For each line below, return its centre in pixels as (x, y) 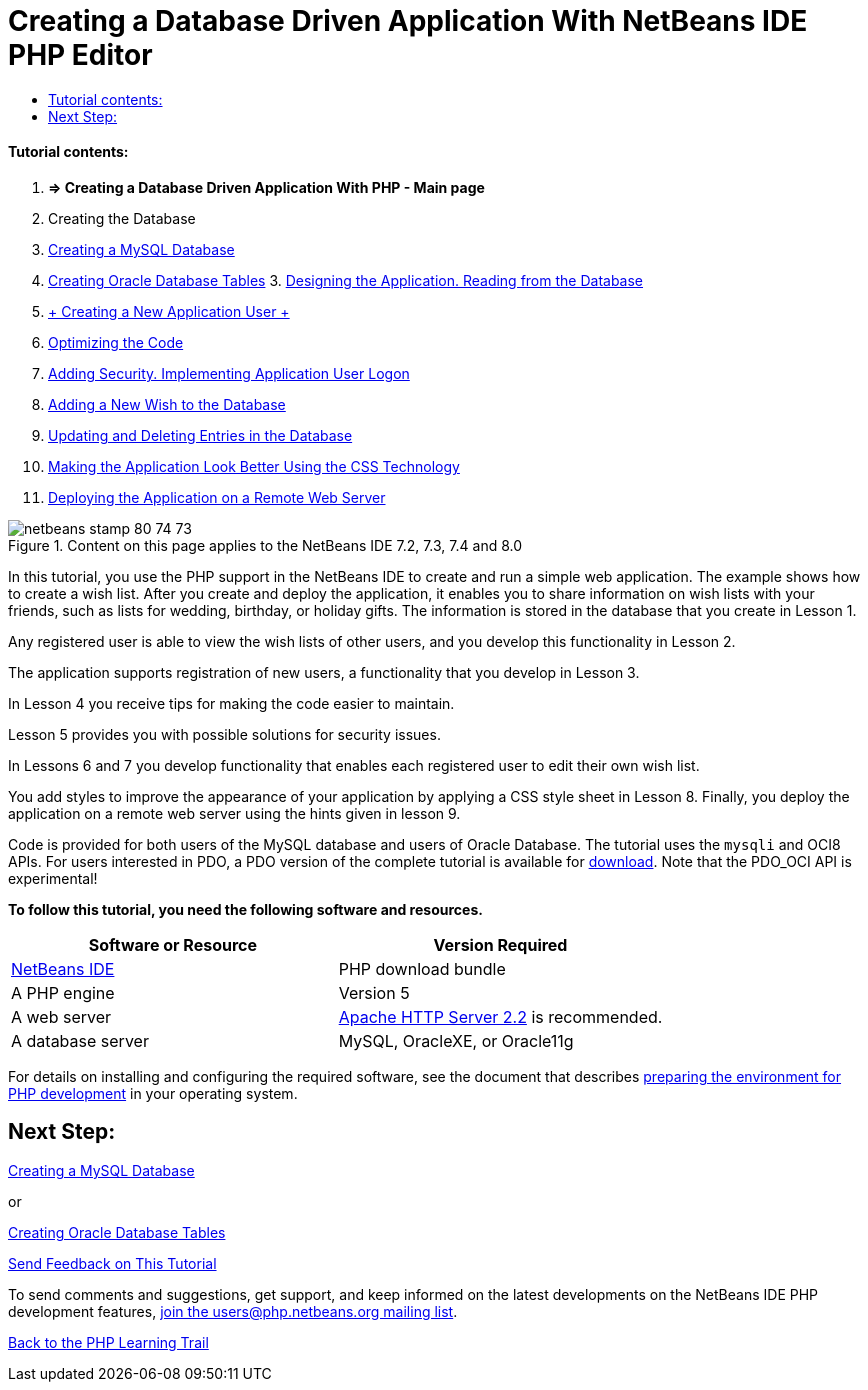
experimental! (53, 878)
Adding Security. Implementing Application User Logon (229, 373)
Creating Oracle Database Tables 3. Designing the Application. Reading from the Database (346, 280)
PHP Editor (80, 55)
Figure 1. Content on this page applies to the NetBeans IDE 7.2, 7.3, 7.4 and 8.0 (265, 545)
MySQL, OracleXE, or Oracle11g (456, 1040)
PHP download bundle (422, 968)
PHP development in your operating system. (153, 1093)
